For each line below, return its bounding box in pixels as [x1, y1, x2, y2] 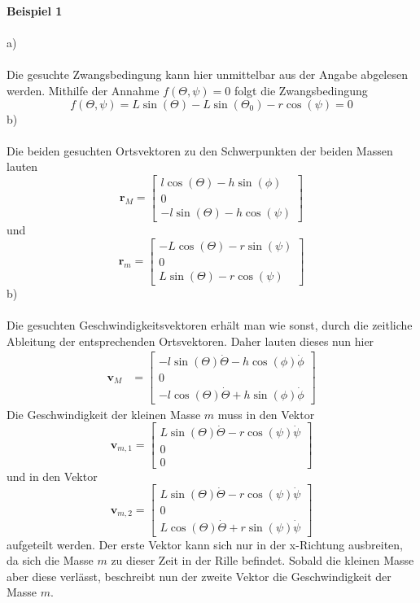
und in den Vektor [7, 467, 98, 484]
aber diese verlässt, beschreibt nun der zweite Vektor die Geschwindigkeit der [7, 567, 392, 584]
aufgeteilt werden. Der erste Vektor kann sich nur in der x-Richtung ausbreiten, [7, 535, 404, 553]
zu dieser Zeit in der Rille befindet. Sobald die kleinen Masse [111, 552, 414, 569]
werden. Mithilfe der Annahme [7, 81, 160, 98]
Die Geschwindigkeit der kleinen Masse [7, 405, 201, 422]
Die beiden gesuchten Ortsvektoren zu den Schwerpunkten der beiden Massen [7, 142, 393, 159]
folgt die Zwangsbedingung [234, 81, 368, 98]
